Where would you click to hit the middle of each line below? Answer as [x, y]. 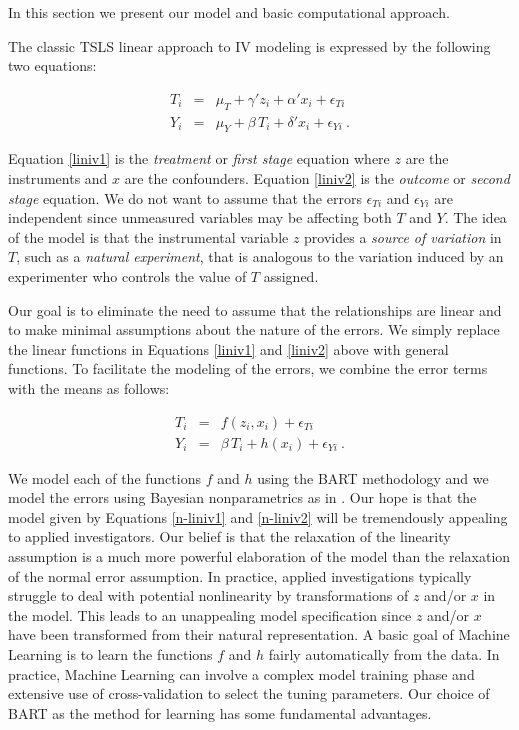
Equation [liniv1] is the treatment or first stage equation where [199, 158]
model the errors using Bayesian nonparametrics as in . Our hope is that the [242, 497]
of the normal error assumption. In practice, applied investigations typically [240, 575]
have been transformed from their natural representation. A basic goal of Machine [259, 634]
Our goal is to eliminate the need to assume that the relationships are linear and [255, 309]
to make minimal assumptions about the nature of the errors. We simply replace [254, 329]
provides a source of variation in [403, 236]
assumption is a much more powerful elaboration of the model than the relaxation [259, 556]
